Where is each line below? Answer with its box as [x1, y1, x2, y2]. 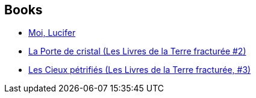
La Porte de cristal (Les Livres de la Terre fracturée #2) [28, 46, 246, 57]
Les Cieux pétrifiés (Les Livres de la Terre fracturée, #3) [28, 65, 251, 75]
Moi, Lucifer [28, 27, 76, 38]
